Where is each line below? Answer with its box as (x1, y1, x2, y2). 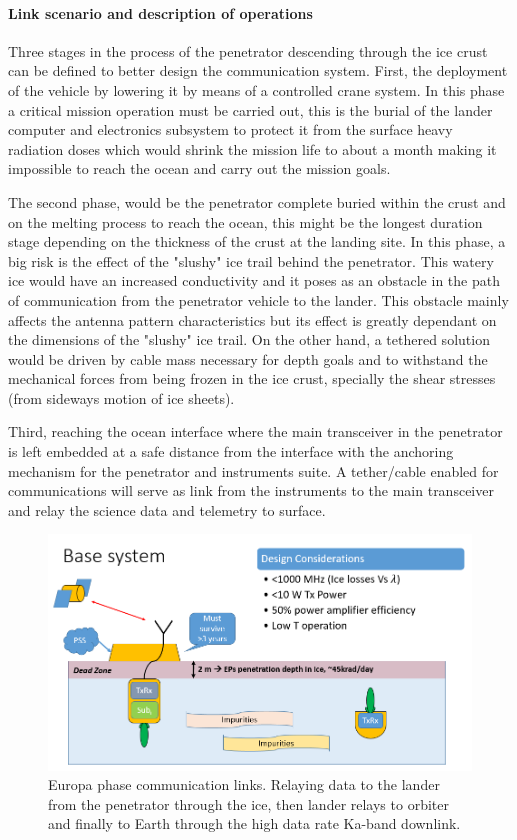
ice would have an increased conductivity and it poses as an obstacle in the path (8, 270, 500, 291)
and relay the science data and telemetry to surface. (8, 499, 326, 520)
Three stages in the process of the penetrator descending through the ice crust (8, 40, 488, 61)
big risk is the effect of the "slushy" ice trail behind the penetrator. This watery (8, 250, 494, 271)
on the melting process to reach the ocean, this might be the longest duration (8, 211, 483, 232)
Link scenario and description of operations (8, 2, 313, 23)
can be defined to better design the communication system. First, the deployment (8, 60, 508, 81)
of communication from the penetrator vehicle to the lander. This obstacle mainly (8, 289, 509, 310)
